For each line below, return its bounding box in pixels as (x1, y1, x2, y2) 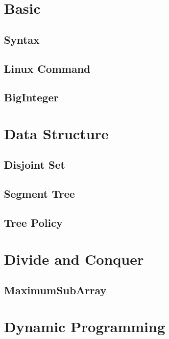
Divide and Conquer (4, 248, 144, 269)
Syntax (4, 31, 40, 47)
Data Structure (4, 123, 109, 143)
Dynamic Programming (4, 316, 166, 336)
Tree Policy (4, 215, 63, 230)
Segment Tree (4, 186, 75, 201)
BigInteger (4, 90, 59, 105)
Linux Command (4, 61, 91, 76)
